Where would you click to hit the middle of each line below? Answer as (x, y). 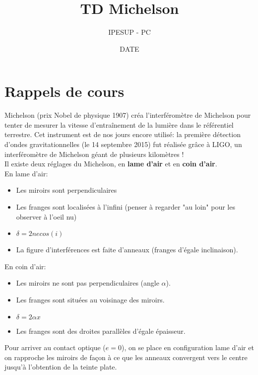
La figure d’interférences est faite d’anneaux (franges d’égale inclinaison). (127, 250)
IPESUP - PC (129, 32)
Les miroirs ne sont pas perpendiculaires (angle (88, 283)
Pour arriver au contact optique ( (55, 347)
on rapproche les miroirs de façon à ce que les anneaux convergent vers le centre (126, 357)
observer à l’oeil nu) (46, 216)
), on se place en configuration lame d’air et (188, 347)
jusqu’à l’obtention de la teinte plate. (61, 367)
